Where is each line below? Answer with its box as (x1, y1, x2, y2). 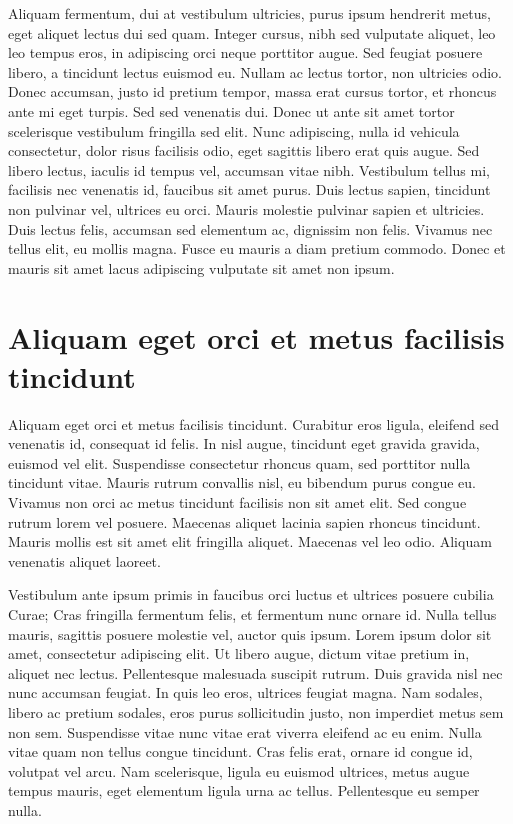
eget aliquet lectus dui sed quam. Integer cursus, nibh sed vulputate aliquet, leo (8, 22, 496, 43)
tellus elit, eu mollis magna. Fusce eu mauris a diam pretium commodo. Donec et (8, 238, 506, 259)
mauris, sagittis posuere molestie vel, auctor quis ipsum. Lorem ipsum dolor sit (8, 623, 492, 644)
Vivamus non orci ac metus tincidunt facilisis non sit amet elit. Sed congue (8, 492, 467, 512)
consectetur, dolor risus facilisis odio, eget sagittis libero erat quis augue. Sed (8, 140, 480, 161)
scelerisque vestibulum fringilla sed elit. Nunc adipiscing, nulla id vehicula (8, 120, 460, 141)
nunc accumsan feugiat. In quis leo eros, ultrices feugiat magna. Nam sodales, (8, 682, 483, 703)
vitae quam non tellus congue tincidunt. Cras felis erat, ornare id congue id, (8, 741, 473, 762)
